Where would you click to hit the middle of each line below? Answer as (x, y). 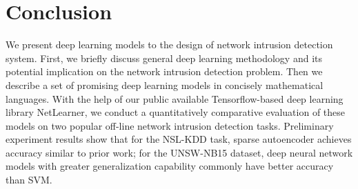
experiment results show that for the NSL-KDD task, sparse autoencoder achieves (179, 139)
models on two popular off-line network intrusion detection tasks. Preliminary (170, 125)
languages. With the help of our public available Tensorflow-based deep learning (175, 98)
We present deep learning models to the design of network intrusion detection (169, 44)
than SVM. (29, 180)
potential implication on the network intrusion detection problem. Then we (164, 71)
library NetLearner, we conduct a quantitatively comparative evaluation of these (176, 112)
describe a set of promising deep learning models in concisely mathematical (165, 84)
